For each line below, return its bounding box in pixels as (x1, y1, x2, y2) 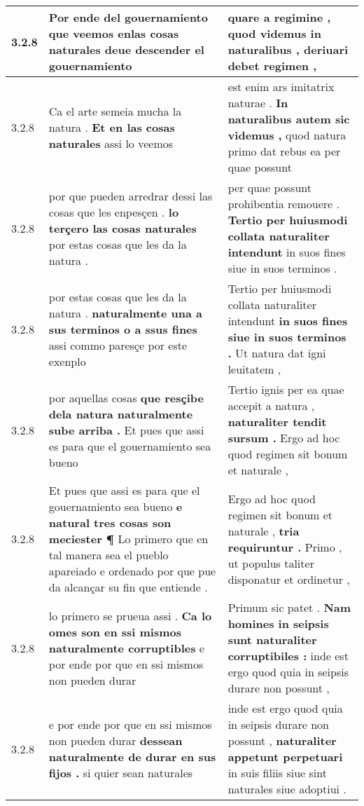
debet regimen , (227, 57, 317, 74)
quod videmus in (227, 25, 321, 41)
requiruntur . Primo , (227, 538, 342, 555)
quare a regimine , (227, 9, 331, 25)
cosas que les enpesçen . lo (48, 203, 179, 220)
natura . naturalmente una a (48, 304, 203, 321)
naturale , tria (227, 522, 300, 539)
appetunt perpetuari (227, 749, 343, 765)
